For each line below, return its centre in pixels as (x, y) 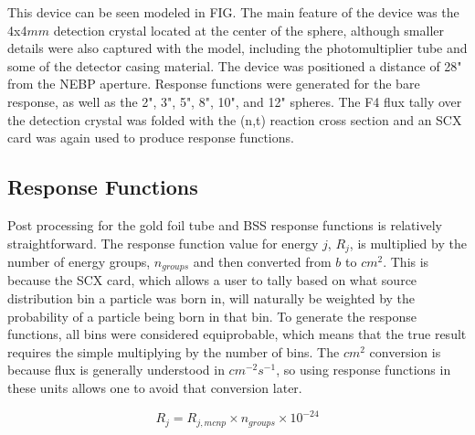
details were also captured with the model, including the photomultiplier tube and (237, 48)
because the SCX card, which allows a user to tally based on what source (212, 280)
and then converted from (262, 261)
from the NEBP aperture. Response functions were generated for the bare (214, 84)
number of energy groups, (79, 261)
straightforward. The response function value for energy (163, 243)
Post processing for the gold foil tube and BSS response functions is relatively (225, 224)
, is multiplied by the (408, 243)
